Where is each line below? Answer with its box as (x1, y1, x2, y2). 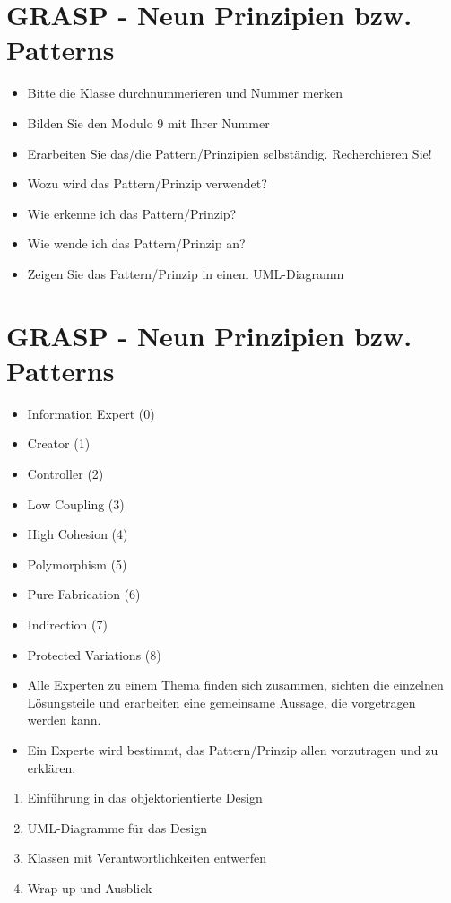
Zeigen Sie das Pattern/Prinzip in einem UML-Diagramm (27, 264, 344, 282)
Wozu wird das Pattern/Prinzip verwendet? (27, 174, 267, 193)
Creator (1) (27, 434, 91, 453)
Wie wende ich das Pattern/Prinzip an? (27, 234, 246, 253)
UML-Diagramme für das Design (27, 818, 208, 837)
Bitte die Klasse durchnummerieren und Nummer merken (27, 83, 343, 102)
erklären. (27, 758, 76, 777)
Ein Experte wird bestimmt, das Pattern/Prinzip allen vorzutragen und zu (27, 740, 438, 759)
